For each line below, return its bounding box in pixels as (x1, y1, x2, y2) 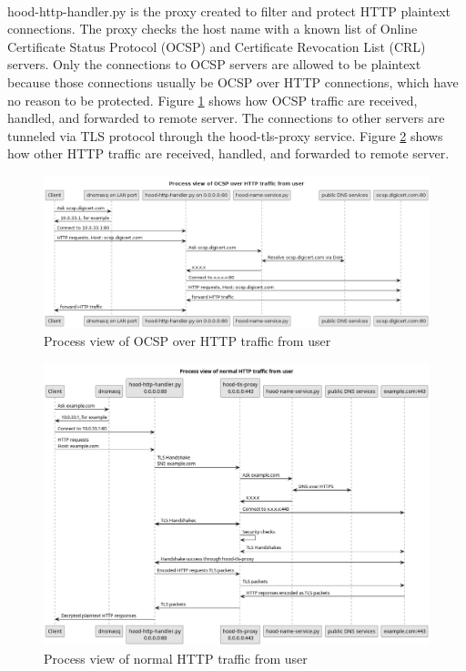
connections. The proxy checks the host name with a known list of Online (7, 19, 418, 38)
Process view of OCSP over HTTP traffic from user (44, 330, 331, 350)
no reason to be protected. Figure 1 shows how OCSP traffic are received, (7, 90, 418, 109)
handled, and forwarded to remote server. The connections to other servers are (7, 108, 445, 127)
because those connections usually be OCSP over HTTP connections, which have (7, 72, 459, 91)
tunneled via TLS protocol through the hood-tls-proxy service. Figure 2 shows (7, 126, 443, 145)
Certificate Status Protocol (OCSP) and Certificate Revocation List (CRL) (7, 36, 426, 56)
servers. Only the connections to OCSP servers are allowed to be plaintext (7, 55, 421, 74)
